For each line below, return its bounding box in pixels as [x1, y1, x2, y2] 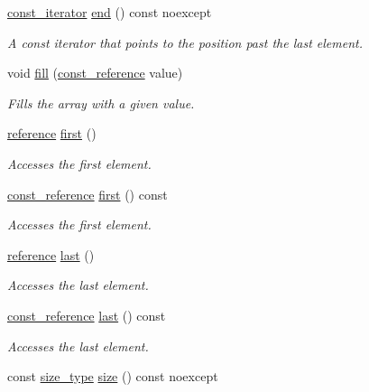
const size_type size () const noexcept [7, 367, 218, 386]
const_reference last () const [7, 305, 166, 324]
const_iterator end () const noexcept [7, 3, 212, 21]
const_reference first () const [7, 184, 168, 203]
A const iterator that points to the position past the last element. [7, 33, 363, 51]
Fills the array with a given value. [7, 93, 195, 112]
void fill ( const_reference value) [7, 63, 183, 82]
